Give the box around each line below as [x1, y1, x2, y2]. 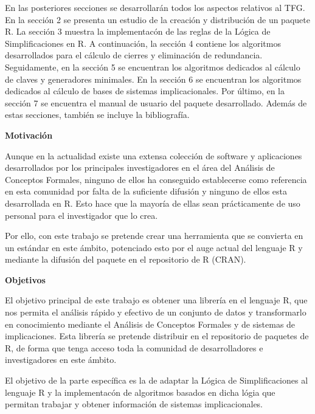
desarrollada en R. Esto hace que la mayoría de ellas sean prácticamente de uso [5, 196, 300, 209]
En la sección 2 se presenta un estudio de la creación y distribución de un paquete [5, 13, 310, 26]
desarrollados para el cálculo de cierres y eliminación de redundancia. [5, 49, 263, 61]
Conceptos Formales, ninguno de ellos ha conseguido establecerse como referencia [5, 173, 307, 185]
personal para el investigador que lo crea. [5, 209, 158, 221]
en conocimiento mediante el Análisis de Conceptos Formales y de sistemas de [5, 317, 296, 330]
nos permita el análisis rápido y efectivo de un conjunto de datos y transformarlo [5, 306, 306, 319]
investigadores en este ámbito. [5, 353, 117, 366]
